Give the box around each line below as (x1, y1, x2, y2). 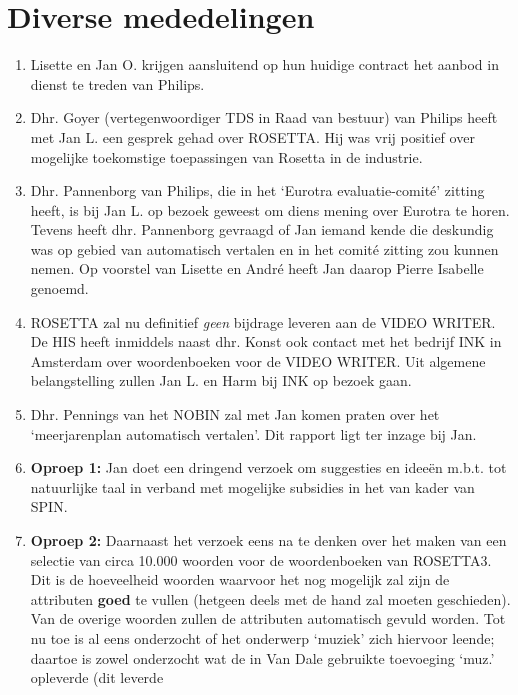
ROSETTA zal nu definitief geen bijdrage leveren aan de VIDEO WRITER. (30, 311, 496, 332)
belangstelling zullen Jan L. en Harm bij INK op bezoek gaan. (30, 370, 412, 391)
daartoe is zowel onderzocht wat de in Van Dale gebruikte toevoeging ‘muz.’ (30, 647, 495, 668)
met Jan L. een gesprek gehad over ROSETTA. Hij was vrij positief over (30, 126, 475, 147)
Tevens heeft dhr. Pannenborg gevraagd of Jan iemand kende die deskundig (30, 219, 494, 240)
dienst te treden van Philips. (30, 73, 205, 94)
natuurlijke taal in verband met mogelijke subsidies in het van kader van (30, 476, 475, 497)
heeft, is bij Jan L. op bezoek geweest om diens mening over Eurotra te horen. (30, 199, 510, 220)
